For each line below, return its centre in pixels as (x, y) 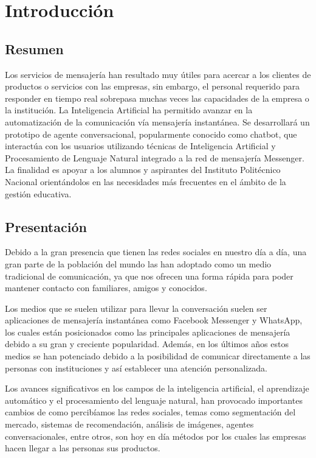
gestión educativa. (38, 193)
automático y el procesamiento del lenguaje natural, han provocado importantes (154, 400)
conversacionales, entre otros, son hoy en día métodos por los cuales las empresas (156, 436)
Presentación (46, 226)
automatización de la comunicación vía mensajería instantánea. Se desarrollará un (157, 122)
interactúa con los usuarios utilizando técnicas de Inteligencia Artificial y (140, 146)
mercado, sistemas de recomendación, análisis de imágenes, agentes (129, 424)
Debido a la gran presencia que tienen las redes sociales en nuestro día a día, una (156, 252)
